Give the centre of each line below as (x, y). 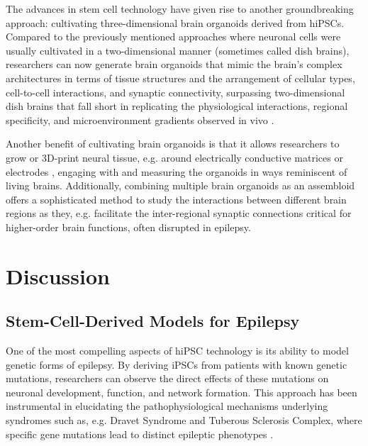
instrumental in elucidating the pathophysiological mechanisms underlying (167, 406)
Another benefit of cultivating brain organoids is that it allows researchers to (173, 144)
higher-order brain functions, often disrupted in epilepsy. (128, 227)
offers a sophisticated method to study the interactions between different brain (176, 199)
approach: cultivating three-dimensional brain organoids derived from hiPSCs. (175, 22)
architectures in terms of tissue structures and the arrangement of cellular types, (180, 78)
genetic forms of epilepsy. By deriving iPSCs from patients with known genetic (177, 364)
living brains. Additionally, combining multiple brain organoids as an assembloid (180, 185)
